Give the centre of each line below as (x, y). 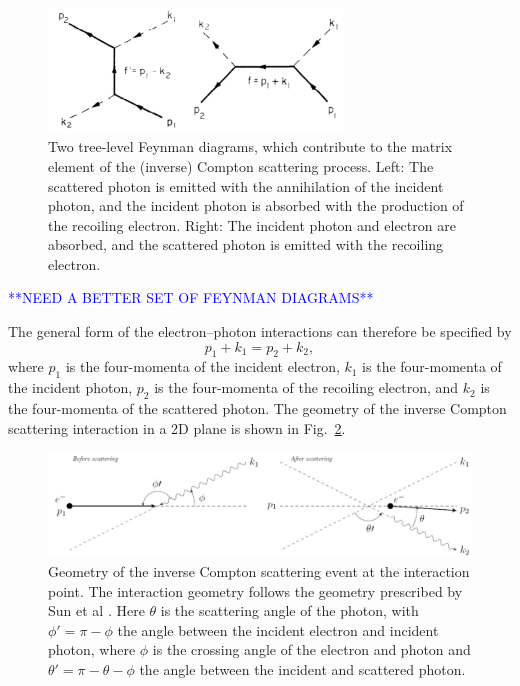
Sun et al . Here (96, 610)
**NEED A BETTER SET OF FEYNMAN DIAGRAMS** (191, 297)
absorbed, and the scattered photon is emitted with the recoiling (246, 244)
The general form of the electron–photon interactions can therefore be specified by (260, 331)
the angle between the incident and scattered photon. (302, 668)
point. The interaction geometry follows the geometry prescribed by (255, 590)
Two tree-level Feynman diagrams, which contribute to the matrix (250, 146)
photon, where (92, 649)
